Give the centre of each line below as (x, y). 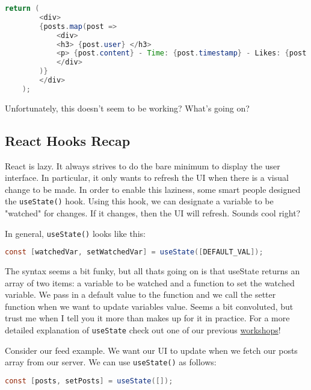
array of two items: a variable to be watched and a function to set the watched (150, 282)
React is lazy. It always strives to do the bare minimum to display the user (143, 165)
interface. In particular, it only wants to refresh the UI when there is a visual (147, 178)
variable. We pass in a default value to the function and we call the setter (140, 294)
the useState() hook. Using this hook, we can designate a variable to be (139, 201)
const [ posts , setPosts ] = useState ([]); (89, 381)
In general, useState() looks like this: (75, 233)
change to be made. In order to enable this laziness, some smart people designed (153, 189)
